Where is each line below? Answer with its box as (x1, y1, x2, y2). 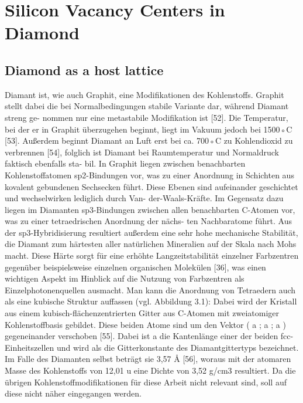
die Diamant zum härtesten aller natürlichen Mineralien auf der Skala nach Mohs (5, 238, 297, 250)
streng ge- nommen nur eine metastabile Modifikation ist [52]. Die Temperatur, (5, 111, 288, 123)
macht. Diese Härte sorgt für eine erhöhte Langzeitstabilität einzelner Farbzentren (5, 249, 299, 262)
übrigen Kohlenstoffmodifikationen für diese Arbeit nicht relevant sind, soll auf (5, 375, 287, 388)
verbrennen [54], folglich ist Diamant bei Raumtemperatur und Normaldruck (5, 145, 279, 158)
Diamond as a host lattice (5, 60, 164, 79)
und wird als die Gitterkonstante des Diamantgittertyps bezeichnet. (56, 341, 299, 353)
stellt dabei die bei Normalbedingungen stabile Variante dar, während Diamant (5, 100, 289, 112)
